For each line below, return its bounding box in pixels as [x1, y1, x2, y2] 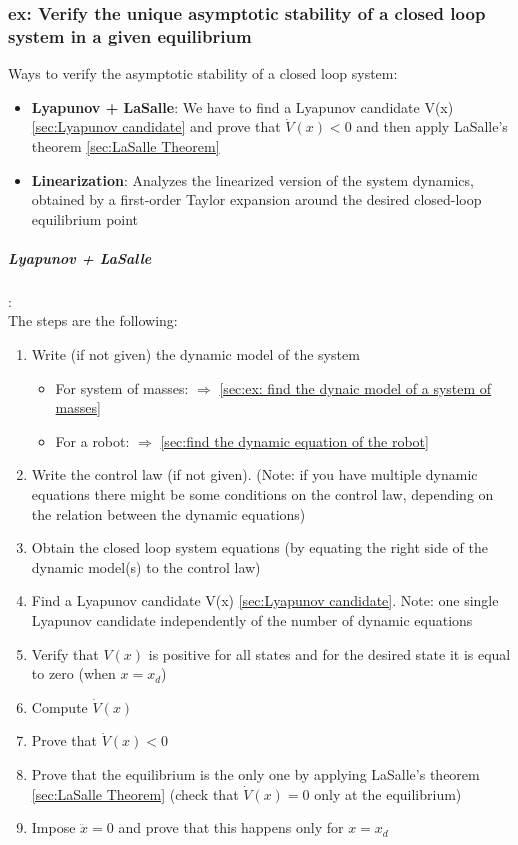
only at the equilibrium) [314, 783, 462, 804]
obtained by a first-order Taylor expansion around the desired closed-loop [31, 189, 482, 210]
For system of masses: [55, 377, 189, 398]
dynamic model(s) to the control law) [31, 556, 261, 577]
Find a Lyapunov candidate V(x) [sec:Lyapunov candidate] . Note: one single [31, 590, 499, 611]
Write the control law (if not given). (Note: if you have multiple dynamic [31, 464, 478, 485]
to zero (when [31, 663, 116, 684]
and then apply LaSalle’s [356, 116, 508, 137]
